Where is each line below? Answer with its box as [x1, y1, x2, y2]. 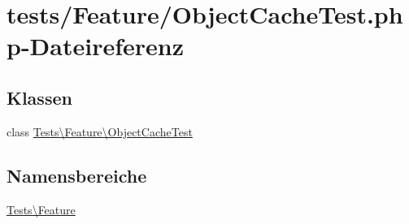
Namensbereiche [7, 162, 147, 187]
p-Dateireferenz [7, 29, 185, 62]
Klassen [7, 84, 72, 110]
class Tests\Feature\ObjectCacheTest [7, 123, 193, 140]
